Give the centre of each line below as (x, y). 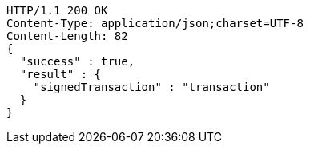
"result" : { (60, 74)
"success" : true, (77, 61)
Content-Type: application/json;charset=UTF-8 (155, 23)
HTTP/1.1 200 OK (57, 10)
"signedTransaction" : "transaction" (151, 87)
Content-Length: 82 (67, 36)
